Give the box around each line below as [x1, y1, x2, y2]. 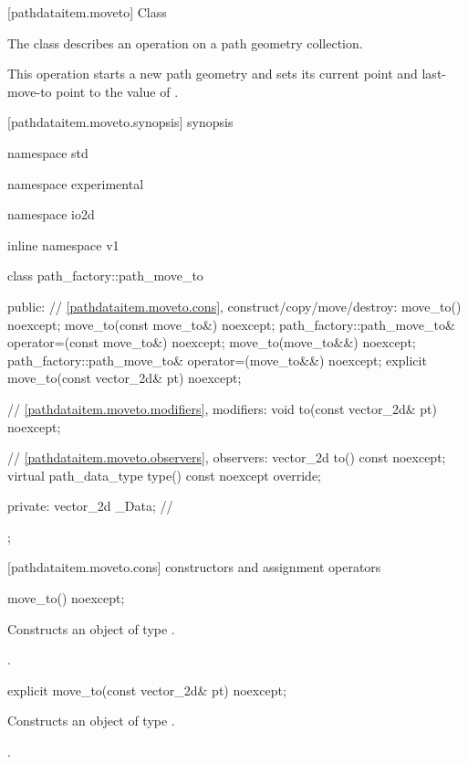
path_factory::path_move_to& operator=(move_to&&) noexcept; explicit [7, 350, 427, 369]
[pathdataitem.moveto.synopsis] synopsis [7, 112, 234, 132]
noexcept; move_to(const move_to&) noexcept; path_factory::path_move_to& [7, 314, 455, 334]
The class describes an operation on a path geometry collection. [7, 33, 363, 52]
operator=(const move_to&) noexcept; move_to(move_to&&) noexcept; [7, 333, 416, 352]
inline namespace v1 [7, 235, 120, 254]
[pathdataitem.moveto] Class [7, 3, 167, 21]
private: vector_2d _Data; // [7, 496, 173, 515]
